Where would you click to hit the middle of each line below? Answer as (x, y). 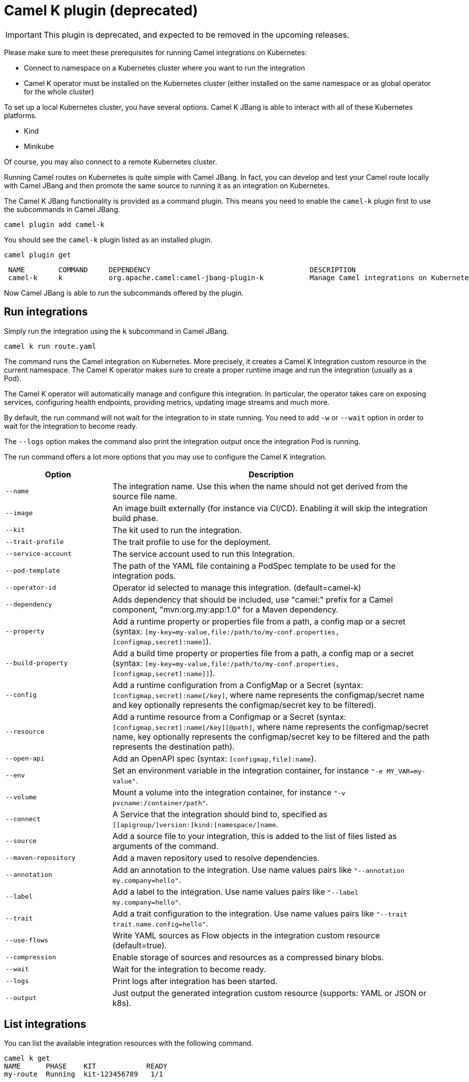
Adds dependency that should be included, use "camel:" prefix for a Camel (253, 599)
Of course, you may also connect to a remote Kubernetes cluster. (111, 161)
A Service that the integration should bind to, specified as (220, 814)
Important (24, 35)
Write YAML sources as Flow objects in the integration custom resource (246, 935)
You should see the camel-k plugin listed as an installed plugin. (108, 239)
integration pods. (144, 576)
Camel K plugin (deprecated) (101, 10)
